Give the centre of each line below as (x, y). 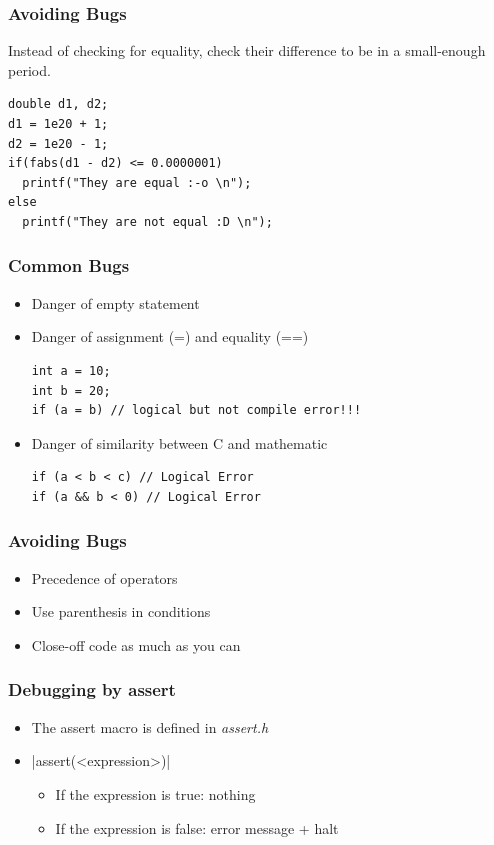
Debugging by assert (92, 689)
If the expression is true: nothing (155, 793)
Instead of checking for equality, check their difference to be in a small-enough (247, 50)
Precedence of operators (104, 577)
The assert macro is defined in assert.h (150, 726)
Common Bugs (69, 265)
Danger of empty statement (115, 302)
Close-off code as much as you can (136, 644)
